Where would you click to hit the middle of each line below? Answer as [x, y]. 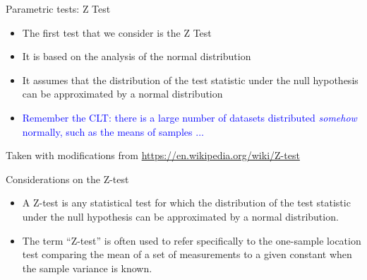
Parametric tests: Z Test [58, 8]
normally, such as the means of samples [107, 131]
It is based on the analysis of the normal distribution [137, 56]
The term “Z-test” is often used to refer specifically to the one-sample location [192, 240]
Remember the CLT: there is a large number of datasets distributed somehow [189, 117]
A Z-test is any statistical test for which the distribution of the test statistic [186, 203]
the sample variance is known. [87, 268]
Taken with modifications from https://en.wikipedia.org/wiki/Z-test [153, 155]
